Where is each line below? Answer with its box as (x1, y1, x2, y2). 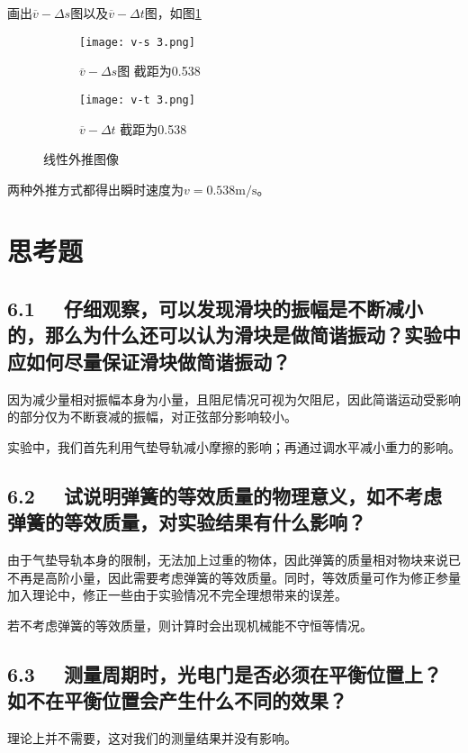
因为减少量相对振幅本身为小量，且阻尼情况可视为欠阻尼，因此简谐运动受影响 (7, 389, 461, 408)
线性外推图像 (43, 150, 119, 168)
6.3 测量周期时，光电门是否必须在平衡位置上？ (7, 659, 443, 687)
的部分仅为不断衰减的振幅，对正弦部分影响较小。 (7, 407, 297, 426)
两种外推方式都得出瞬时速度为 (7, 179, 184, 198)
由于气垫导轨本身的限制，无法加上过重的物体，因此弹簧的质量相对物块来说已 (7, 550, 461, 569)
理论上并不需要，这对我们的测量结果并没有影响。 (7, 728, 297, 747)
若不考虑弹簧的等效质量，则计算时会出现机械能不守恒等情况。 (7, 615, 373, 634)
